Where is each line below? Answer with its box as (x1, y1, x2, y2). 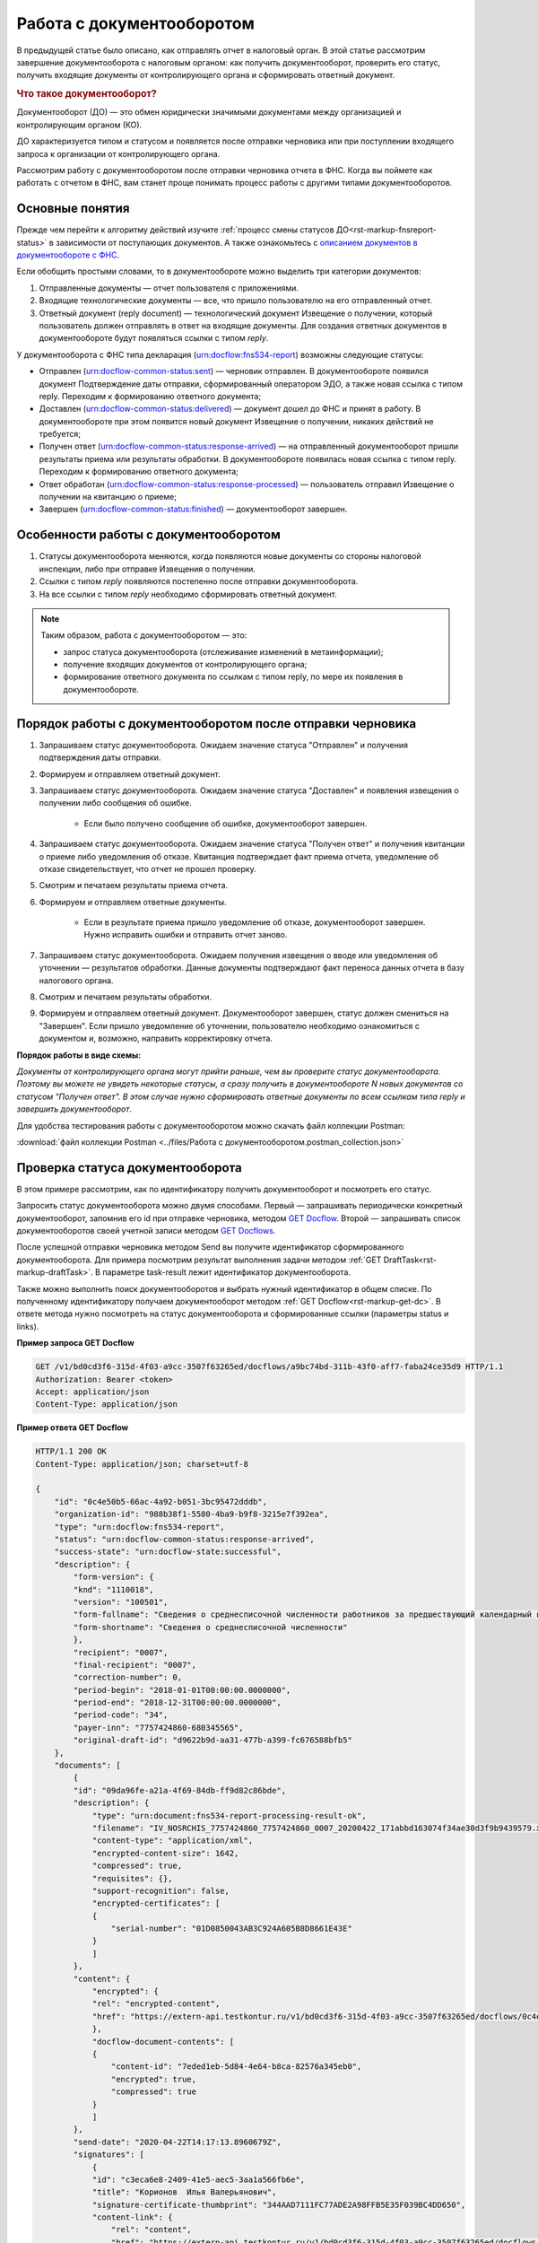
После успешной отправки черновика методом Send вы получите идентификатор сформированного (16, 1242, 404, 1252)
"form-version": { (73, 1572, 154, 1583)
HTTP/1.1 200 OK (35, 1446, 108, 1457)
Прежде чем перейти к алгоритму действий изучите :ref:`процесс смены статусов (16, 224, 335, 235)
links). (16, 1321, 39, 1331)
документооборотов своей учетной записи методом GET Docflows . (16, 1226, 276, 1235)
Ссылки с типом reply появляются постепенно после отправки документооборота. (39, 576, 359, 587)
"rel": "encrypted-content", (91, 1999, 221, 2009)
